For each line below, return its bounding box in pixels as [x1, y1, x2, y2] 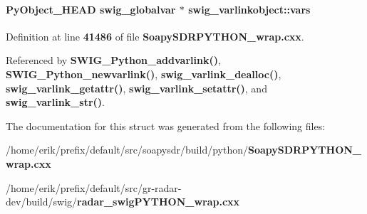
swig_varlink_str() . [6, 95, 105, 109]
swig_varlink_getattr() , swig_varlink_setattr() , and [6, 80, 267, 95]
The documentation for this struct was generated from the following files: [6, 118, 326, 133]
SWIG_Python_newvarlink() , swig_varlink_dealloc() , [6, 66, 281, 81]
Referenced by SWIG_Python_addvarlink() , [6, 53, 221, 68]
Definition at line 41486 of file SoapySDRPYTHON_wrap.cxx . [6, 28, 304, 43]
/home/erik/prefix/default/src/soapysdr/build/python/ [6, 142, 248, 157]
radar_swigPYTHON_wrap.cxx [77, 194, 240, 209]
